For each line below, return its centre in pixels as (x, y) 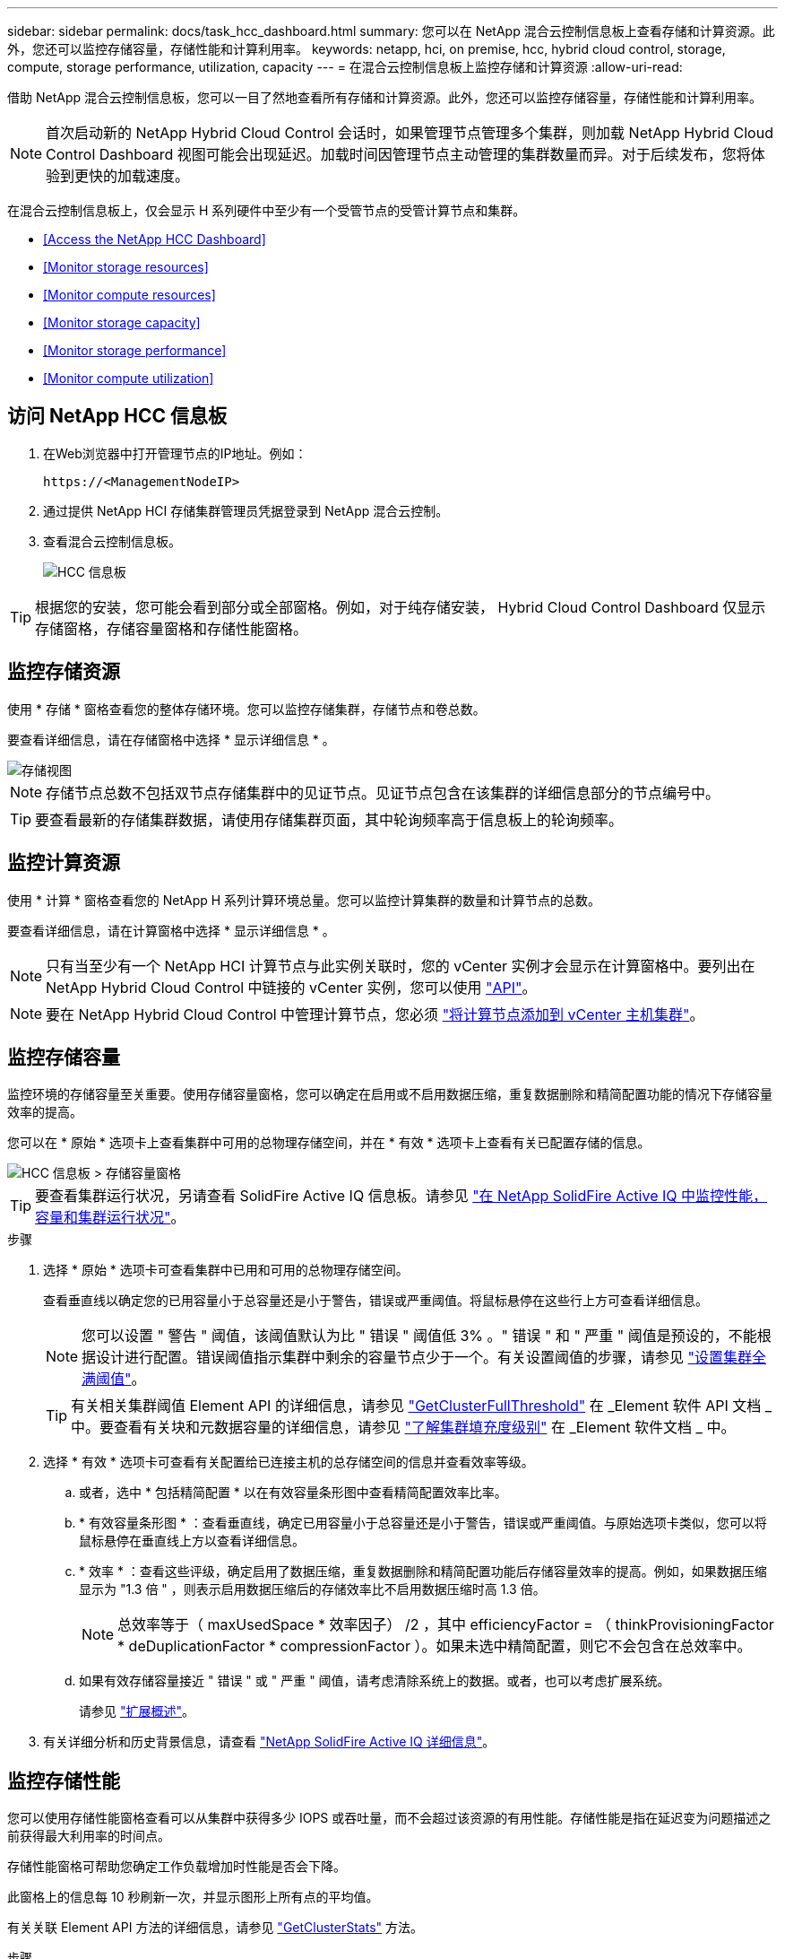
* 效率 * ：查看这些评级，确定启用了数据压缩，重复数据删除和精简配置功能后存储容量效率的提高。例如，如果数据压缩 (423, 1572)
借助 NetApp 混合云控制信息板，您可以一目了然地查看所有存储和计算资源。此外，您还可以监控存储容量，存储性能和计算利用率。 (384, 97)
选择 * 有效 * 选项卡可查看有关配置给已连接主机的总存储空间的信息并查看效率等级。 (289, 1462)
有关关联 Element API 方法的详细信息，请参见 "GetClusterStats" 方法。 (216, 1928)
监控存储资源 (64, 672)
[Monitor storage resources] (126, 267)
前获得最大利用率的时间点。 (89, 1836)
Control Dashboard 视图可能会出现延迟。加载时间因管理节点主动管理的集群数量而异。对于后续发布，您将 (398, 154)
